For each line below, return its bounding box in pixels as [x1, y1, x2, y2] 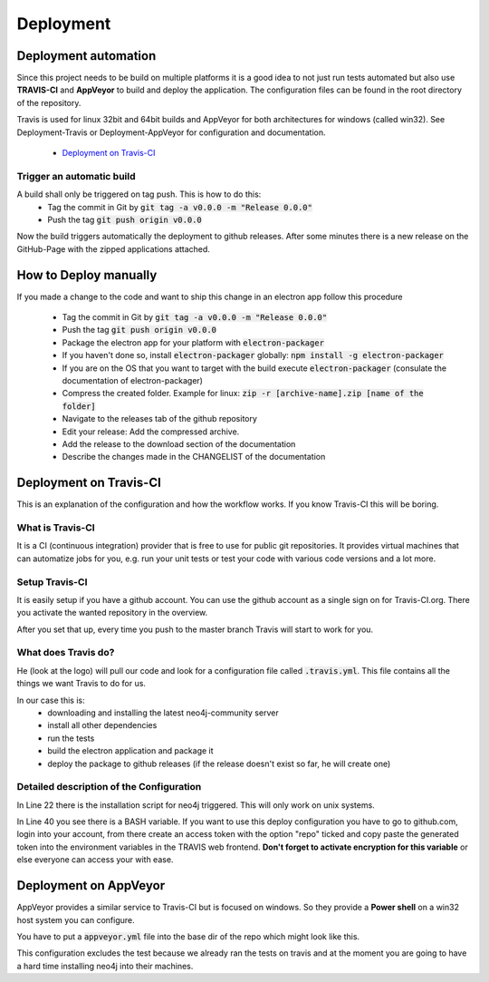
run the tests [47, 733, 95, 744]
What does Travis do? [16, 647, 115, 659]
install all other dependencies [47, 720, 158, 731]
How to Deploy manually [16, 267, 158, 283]
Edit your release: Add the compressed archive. [62, 426, 240, 437]
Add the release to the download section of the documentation [62, 438, 296, 449]
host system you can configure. [16, 914, 135, 925]
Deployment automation [16, 48, 157, 63]
